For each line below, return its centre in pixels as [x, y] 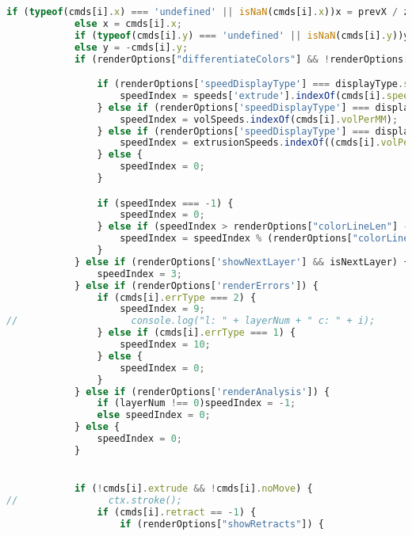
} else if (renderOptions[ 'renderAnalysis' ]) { [202, 392]
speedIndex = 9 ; [162, 309]
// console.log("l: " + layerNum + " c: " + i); [191, 321]
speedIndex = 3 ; [139, 274]
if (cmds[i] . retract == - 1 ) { [177, 512]
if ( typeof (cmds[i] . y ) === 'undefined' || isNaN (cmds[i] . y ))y [242, 35]
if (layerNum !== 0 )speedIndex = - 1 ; [196, 403]
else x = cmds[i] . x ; [128, 23]
